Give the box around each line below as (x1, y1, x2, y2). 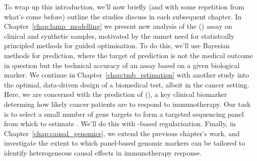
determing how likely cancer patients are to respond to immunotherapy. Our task (4, 98, 251, 109)
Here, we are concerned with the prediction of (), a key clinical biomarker (4, 89, 227, 99)
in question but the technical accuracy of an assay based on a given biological (4, 60, 240, 70)
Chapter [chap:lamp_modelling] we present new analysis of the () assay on (4, 21, 232, 31)
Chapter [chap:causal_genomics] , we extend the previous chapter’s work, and (4, 128, 240, 138)
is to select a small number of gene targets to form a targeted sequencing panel (4, 108, 244, 119)
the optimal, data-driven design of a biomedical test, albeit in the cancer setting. (4, 79, 250, 89)
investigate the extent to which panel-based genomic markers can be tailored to (4, 138, 246, 148)
